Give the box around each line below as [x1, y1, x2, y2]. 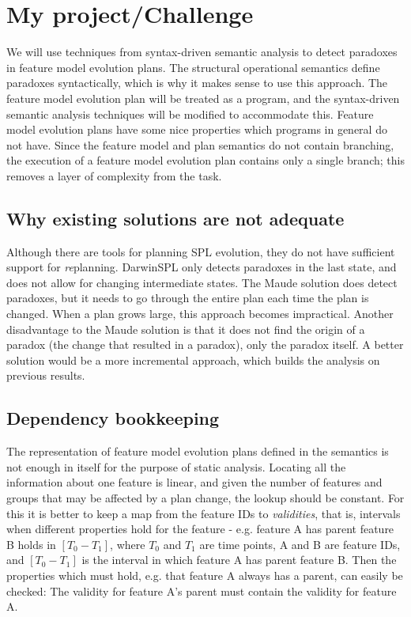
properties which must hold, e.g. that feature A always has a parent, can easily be [6, 566, 403, 583]
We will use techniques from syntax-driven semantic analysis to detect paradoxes [6, 44, 398, 60]
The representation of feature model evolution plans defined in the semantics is [6, 443, 389, 460]
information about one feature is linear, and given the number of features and [6, 474, 383, 490]
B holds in [6, 536, 56, 552]
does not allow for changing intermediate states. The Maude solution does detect [6, 274, 398, 290]
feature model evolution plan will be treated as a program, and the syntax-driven [6, 89, 400, 106]
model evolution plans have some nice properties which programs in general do [6, 121, 387, 138]
